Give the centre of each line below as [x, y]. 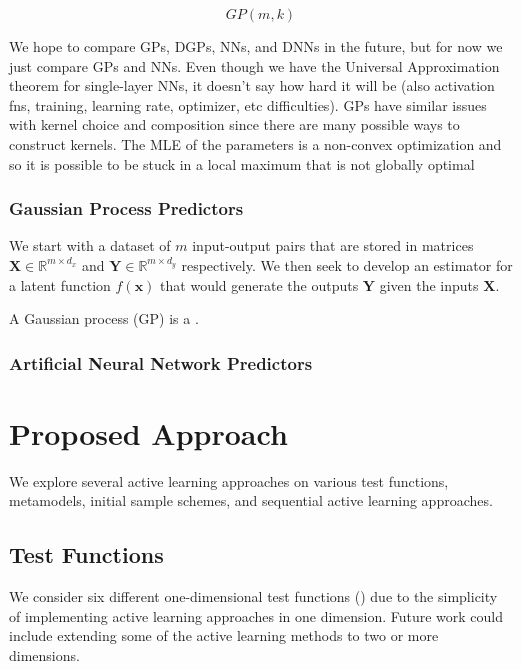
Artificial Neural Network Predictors [161, 362]
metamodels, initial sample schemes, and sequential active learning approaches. [251, 500]
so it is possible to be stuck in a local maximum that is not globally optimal [242, 163]
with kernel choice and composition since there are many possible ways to [234, 124]
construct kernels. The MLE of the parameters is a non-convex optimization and [255, 143]
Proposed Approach [148, 432]
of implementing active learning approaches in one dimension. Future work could [256, 615]
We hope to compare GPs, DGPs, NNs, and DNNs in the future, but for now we [256, 46]
